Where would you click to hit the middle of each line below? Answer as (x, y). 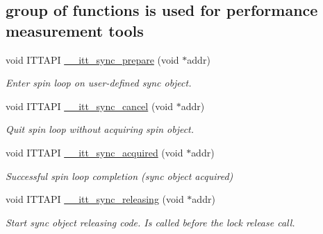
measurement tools (75, 30)
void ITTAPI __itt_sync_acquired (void (94, 152)
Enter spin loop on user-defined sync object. (99, 83)
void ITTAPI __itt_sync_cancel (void (90, 106)
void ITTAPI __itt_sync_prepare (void (92, 59)
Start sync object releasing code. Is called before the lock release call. (150, 222)
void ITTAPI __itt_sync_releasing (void (95, 199)
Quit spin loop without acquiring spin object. (100, 129)
